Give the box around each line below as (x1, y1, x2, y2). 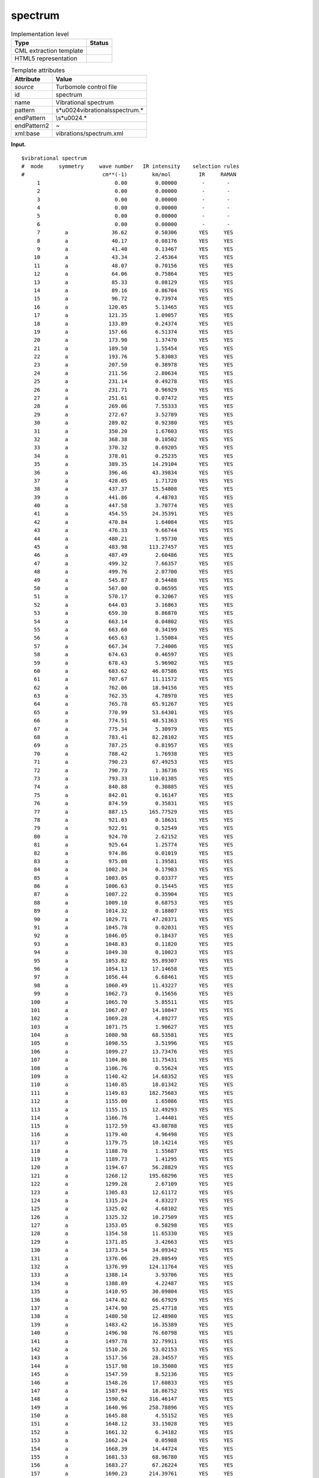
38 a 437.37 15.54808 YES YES (33, 485, 233, 492)
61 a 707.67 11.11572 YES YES (33, 676, 233, 683)
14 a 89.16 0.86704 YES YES (33, 287, 233, 294)
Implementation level (11, 30, 69, 38)
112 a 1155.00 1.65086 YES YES (30, 1098, 233, 1105)
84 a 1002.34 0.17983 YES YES (33, 866, 233, 873)
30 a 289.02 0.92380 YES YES (33, 420, 233, 426)
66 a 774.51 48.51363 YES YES (33, 717, 233, 724)
